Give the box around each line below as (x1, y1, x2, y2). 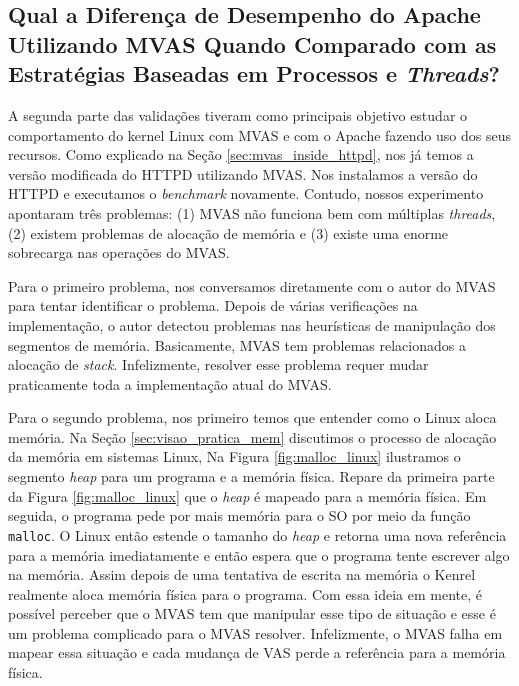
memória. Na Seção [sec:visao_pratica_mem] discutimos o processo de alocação (8, 426, 497, 447)
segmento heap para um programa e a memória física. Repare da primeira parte (8, 466, 495, 487)
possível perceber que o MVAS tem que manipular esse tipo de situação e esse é (8, 603, 496, 624)
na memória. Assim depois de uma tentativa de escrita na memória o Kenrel (8, 564, 476, 585)
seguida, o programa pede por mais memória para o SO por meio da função (8, 505, 471, 526)
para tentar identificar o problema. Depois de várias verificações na (8, 295, 418, 316)
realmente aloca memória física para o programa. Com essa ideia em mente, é (8, 583, 482, 604)
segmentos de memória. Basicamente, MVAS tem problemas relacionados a (8, 334, 466, 355)
